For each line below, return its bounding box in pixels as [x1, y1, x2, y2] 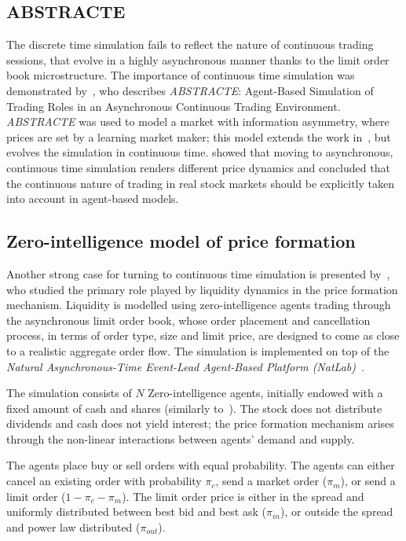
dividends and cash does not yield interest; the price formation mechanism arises [6, 415, 394, 432]
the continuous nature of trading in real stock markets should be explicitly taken [6, 175, 394, 191]
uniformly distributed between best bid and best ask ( [6, 503, 266, 520]
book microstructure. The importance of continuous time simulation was [6, 67, 355, 83]
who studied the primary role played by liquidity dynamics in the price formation [6, 281, 398, 297]
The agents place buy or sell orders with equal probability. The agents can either [6, 457, 395, 473]
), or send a [340, 473, 396, 489]
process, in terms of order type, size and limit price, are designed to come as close [6, 327, 400, 344]
